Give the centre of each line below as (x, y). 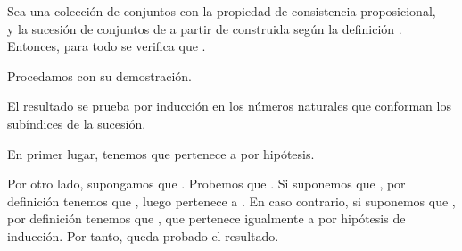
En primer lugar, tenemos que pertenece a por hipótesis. (161, 153)
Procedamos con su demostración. (99, 75)
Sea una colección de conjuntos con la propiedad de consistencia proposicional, (222, 11)
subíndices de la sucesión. (77, 123)
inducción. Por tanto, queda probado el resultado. (143, 235)
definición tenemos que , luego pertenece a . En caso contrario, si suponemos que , (231, 201)
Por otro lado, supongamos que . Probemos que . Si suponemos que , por (206, 184)
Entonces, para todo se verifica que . (107, 46)
